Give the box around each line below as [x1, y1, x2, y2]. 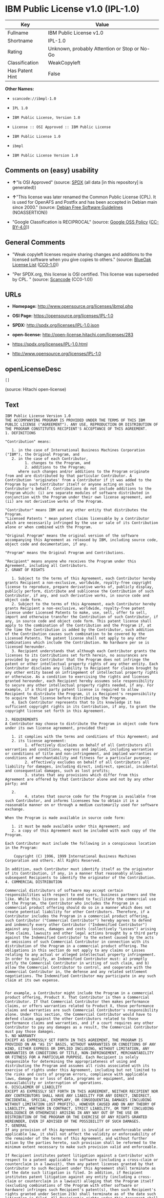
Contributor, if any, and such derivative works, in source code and [5, 593, 150, 598]
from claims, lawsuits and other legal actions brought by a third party [5, 931, 159, 936]
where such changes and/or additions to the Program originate [18, 469, 150, 474]
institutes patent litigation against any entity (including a [5, 1175, 137, 1179]
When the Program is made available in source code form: [5, 815, 125, 820]
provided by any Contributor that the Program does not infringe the [5, 657, 150, 662]
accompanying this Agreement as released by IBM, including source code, [5, 537, 159, 542]
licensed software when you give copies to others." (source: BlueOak [12, 257, 151, 262]
